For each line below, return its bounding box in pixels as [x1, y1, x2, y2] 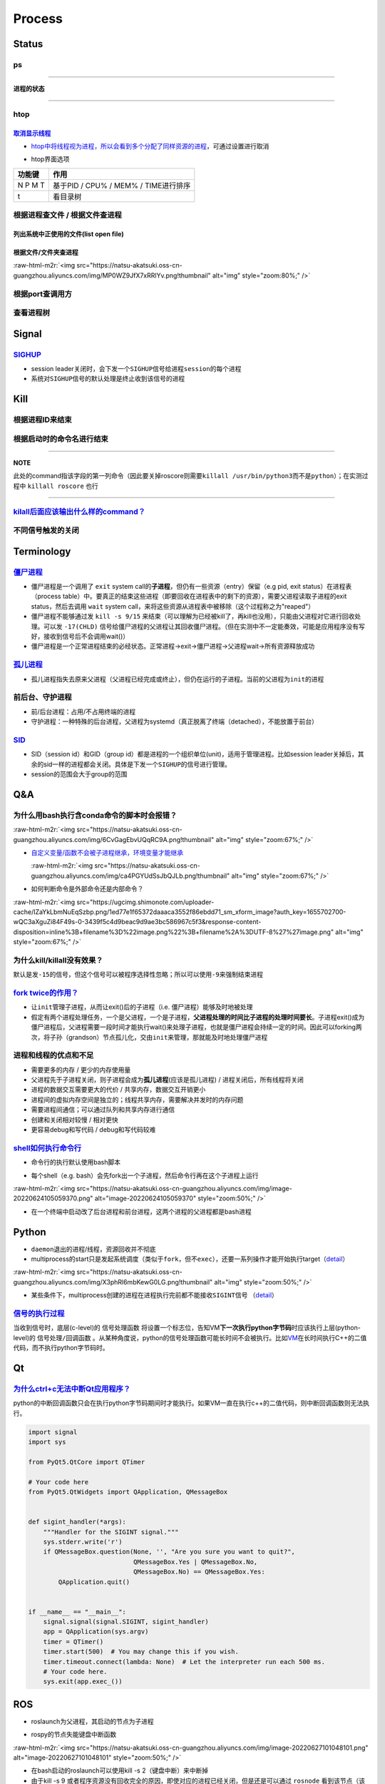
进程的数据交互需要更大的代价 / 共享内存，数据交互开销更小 [31, 1085, 206, 1094]
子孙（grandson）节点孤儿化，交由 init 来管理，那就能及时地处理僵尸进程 [49, 1033, 268, 1041]
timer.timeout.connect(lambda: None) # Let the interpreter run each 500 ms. [43, 1658, 326, 1666]
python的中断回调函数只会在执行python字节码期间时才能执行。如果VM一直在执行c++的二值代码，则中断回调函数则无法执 [13, 1399, 370, 1407]
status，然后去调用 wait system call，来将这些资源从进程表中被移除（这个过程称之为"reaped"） [31, 602, 315, 610]
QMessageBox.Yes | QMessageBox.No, [133, 1558, 258, 1566]
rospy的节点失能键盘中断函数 [31, 1730, 117, 1739]
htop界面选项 [31, 155, 70, 163]
